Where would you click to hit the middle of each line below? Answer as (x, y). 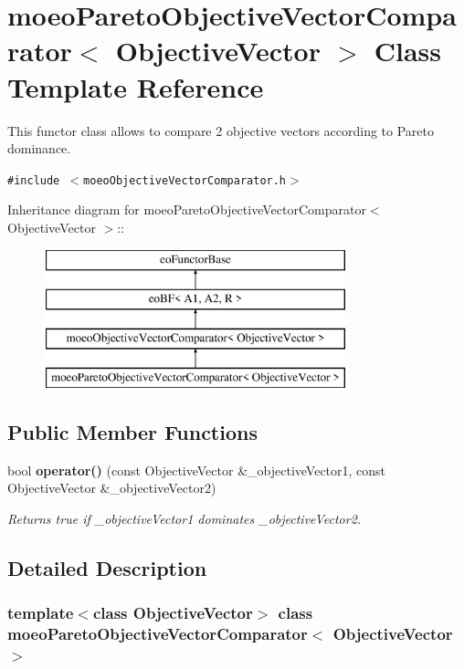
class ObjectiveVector (173, 612)
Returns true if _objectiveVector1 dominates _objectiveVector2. (185, 518)
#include (34, 180)
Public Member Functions (132, 431)
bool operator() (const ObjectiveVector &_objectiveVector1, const (197, 470)
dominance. (39, 148)
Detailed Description (107, 567)
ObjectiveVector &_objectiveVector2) (112, 488)
